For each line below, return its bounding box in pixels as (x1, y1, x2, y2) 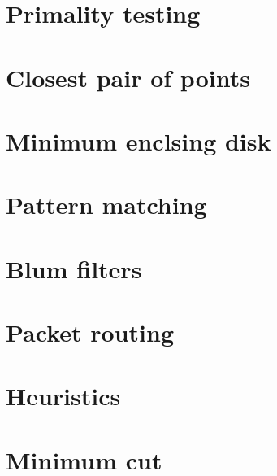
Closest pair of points (6, 60, 250, 94)
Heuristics (6, 379, 121, 413)
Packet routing (6, 316, 174, 349)
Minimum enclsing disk (6, 124, 271, 157)
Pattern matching (6, 188, 207, 221)
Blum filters (6, 251, 142, 285)
